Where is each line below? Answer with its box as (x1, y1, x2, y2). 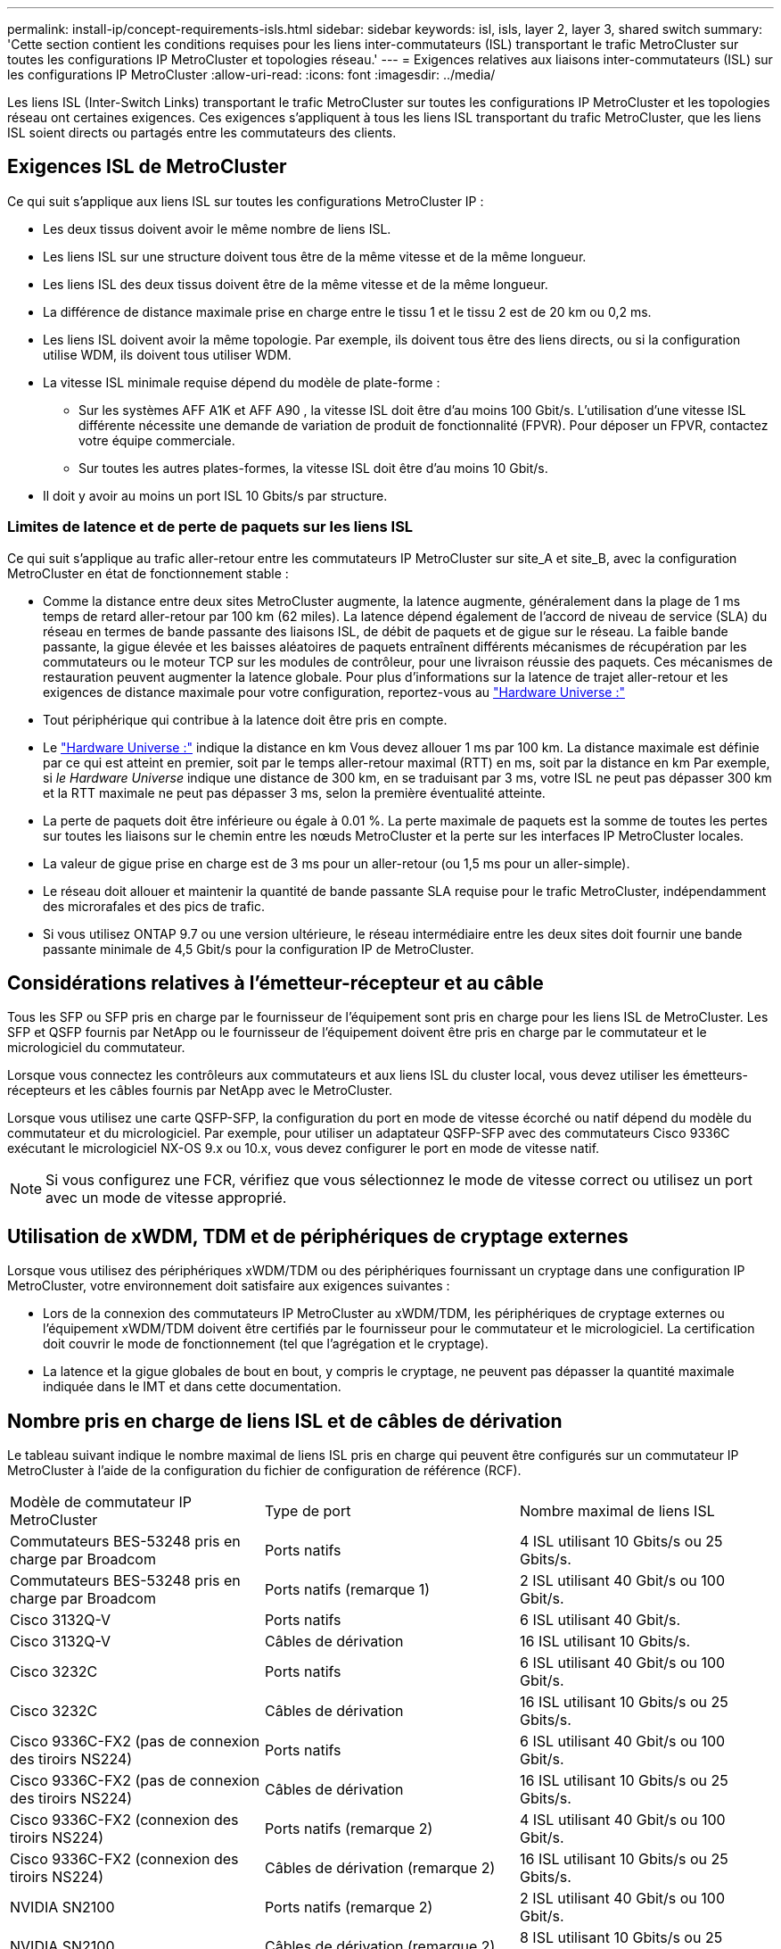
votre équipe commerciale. (78, 432, 235, 448)
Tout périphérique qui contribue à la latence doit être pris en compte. (43, 711, 448, 727)
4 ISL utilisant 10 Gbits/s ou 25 (519, 1532, 723, 1551)
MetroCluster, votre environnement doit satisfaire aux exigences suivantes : (7, 1278, 450, 1294)
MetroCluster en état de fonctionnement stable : (7, 565, 289, 581)
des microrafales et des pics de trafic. (43, 898, 265, 914)
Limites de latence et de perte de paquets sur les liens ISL (7, 518, 414, 536)
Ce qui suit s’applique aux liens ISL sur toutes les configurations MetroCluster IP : (7, 193, 484, 209)
